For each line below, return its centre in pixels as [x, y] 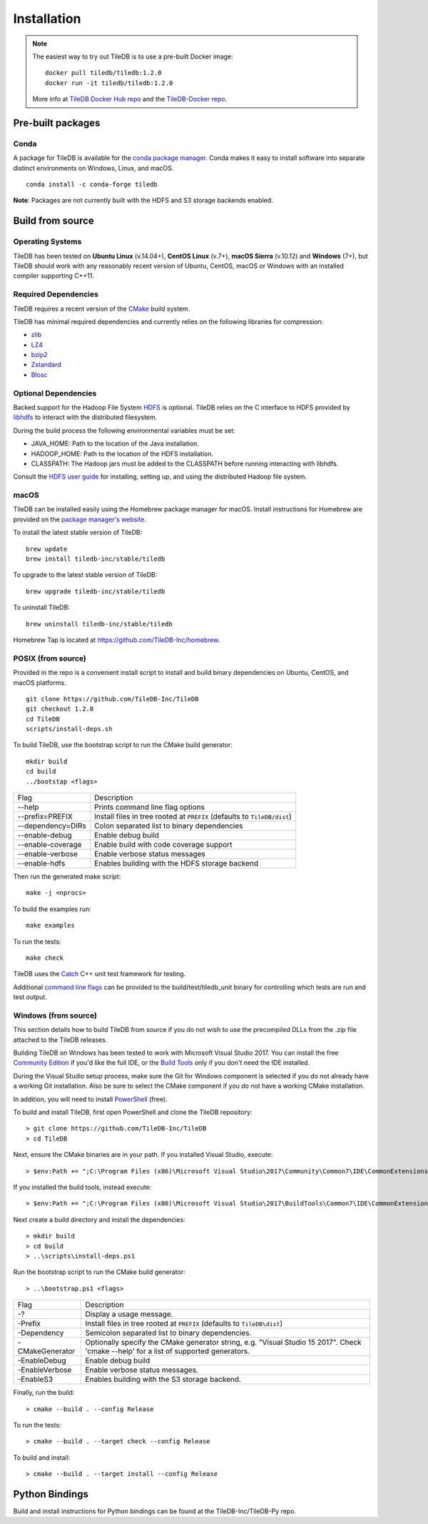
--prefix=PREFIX [45, 816]
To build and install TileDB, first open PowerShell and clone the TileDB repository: [133, 1112]
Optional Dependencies [55, 393]
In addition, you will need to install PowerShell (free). [90, 1099]
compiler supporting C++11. [54, 276]
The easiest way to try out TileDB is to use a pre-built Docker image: [133, 56]
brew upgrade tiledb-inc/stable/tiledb [96, 591]
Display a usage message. [129, 1314]
